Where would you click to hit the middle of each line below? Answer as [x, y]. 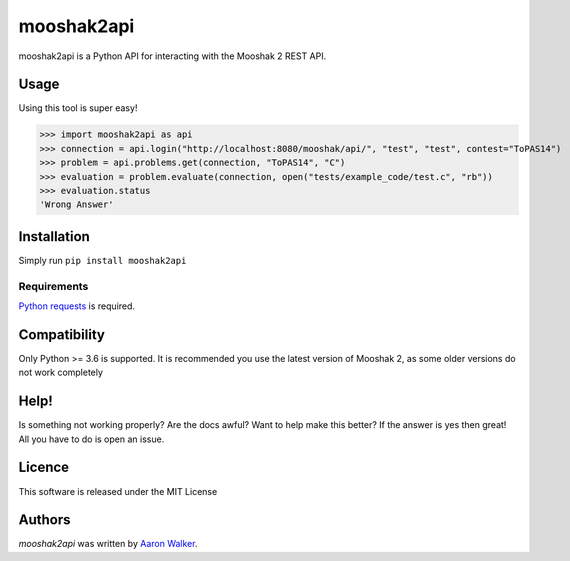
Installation [54, 236]
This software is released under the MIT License [118, 491]
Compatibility [61, 334]
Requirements [53, 286]
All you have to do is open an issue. [91, 439]
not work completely [61, 372]
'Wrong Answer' [76, 204]
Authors [44, 520]
